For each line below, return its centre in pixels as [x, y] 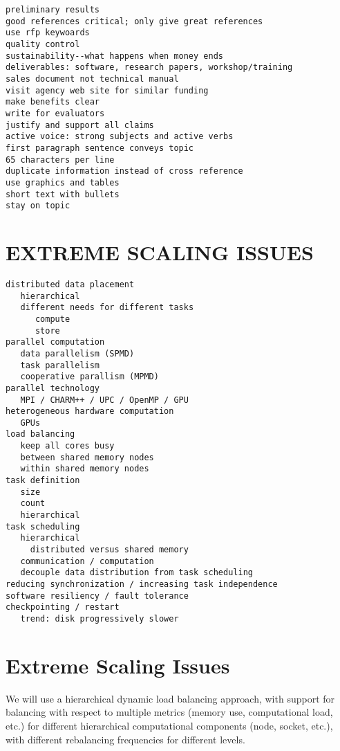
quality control [43, 44]
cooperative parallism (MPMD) [89, 377]
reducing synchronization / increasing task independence [142, 584]
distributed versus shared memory [109, 550]
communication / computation [87, 561]
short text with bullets [63, 194]
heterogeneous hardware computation [90, 411]
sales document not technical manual [92, 79]
